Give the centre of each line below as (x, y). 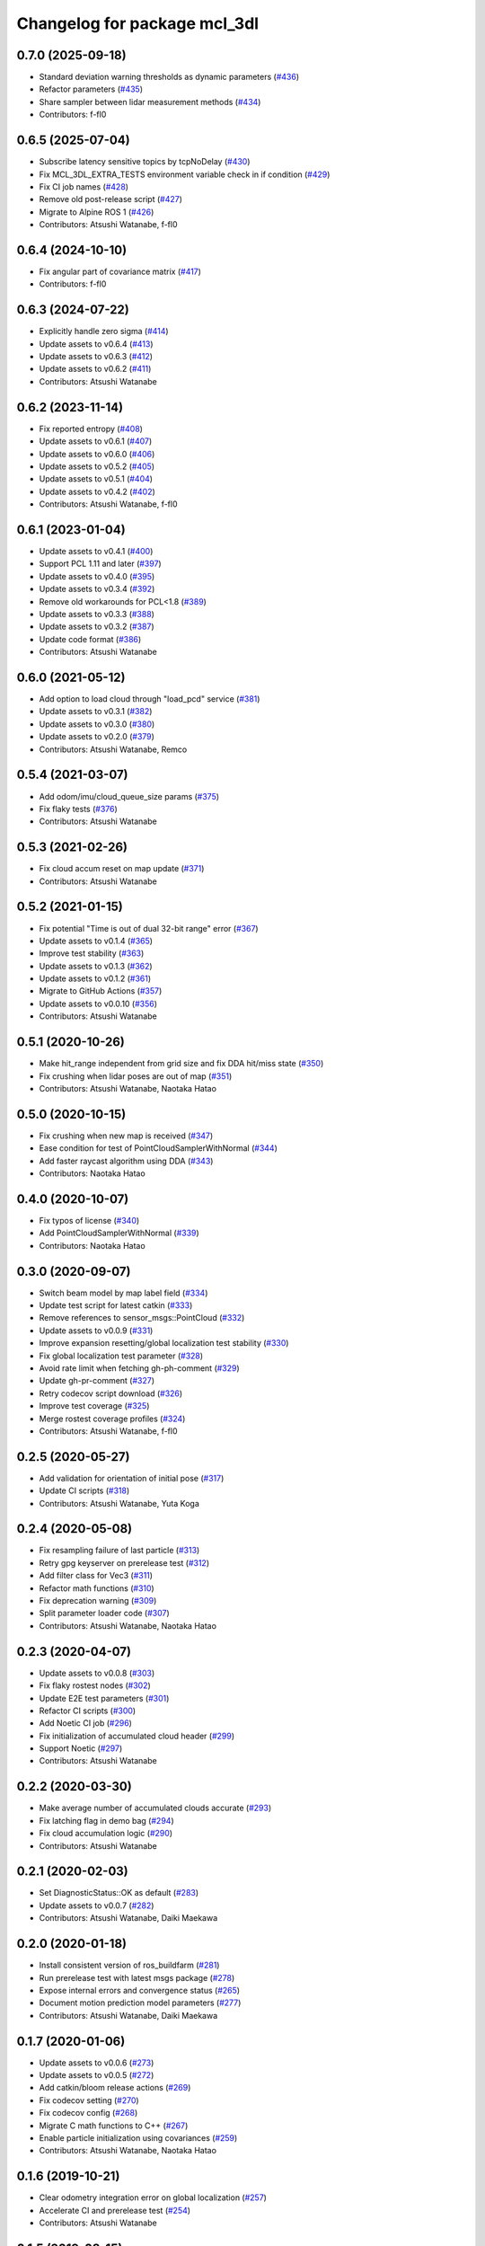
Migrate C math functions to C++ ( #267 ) (114, 2126)
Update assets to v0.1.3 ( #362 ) (96, 966)
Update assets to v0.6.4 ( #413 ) (96, 344)
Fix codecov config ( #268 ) (88, 2113)
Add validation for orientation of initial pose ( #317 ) (132, 1478)
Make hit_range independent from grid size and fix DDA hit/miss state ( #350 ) (181, 1064)
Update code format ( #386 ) (90, 639)
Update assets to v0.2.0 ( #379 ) (97, 737)
